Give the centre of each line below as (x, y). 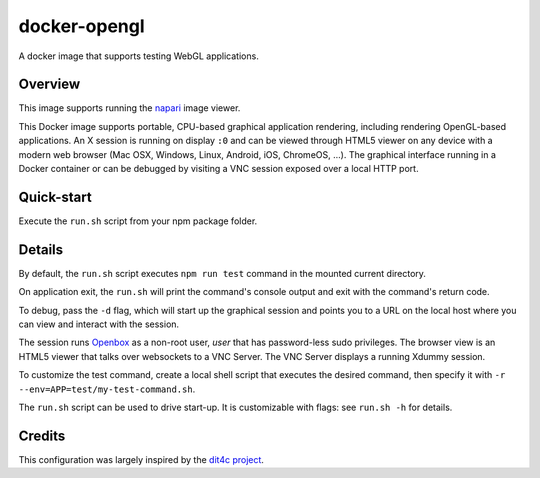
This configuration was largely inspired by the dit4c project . (141, 459)
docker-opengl (81, 26)
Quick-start (55, 196)
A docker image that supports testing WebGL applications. (138, 56)
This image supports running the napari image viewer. (129, 108)
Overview (49, 84)
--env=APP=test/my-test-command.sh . (107, 389)
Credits (42, 435)
